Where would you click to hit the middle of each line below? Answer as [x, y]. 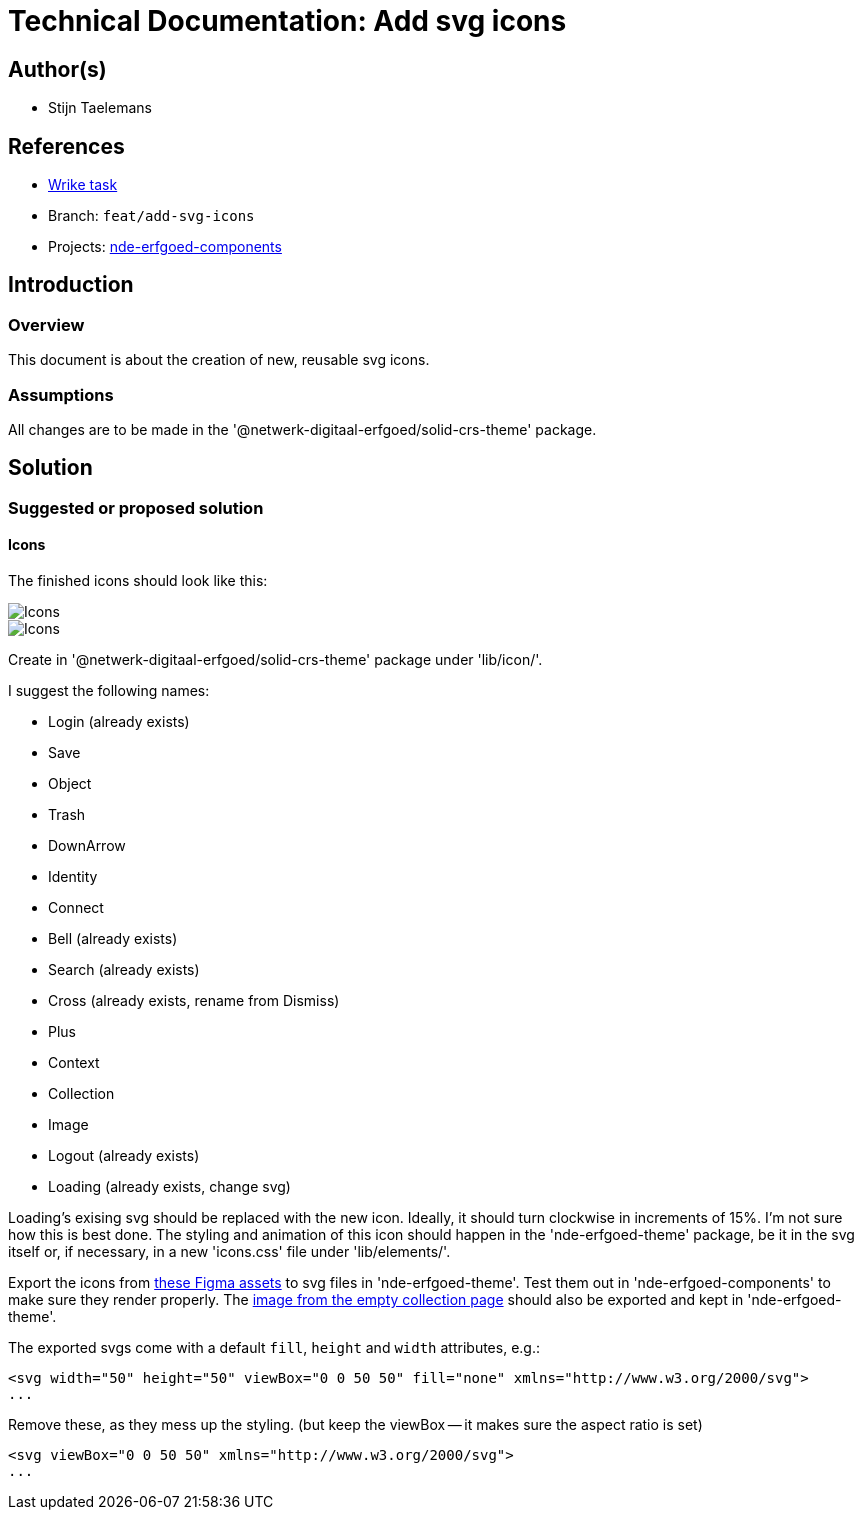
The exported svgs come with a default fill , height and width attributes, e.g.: [274, 1348]
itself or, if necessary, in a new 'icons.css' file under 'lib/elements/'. [229, 1252]
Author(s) [57, 69]
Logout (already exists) [124, 1156]
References [66, 146]
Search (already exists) [124, 970]
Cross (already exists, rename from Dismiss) [194, 1001]
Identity [73, 877]
